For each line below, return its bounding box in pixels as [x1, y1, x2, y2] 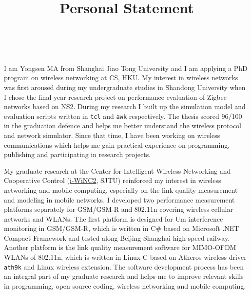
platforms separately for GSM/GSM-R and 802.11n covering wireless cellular [4, 204, 233, 214]
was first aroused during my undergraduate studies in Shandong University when [4, 82, 246, 92]
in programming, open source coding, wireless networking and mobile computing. [4, 280, 246, 291]
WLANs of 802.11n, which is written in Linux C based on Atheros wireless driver [4, 252, 247, 262]
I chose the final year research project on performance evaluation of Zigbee [4, 91, 227, 102]
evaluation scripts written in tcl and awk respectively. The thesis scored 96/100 [4, 111, 242, 121]
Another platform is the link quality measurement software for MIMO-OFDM [4, 242, 236, 252]
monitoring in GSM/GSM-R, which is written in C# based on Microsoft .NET [4, 223, 239, 233]
